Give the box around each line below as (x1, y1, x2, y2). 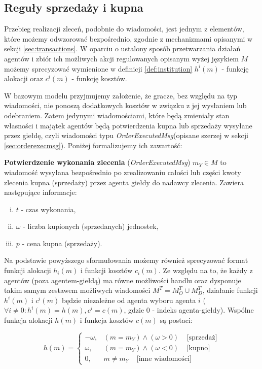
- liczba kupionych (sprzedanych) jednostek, (23, 221, 159, 231)
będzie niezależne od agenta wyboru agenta (61, 294, 196, 305)
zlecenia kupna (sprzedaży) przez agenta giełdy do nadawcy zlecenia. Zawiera (4, 177, 244, 187)
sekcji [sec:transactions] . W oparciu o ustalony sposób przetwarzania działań (4, 43, 241, 54)
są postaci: (160, 315, 193, 325)
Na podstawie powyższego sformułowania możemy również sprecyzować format (4, 255, 248, 265)
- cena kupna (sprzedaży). (22, 238, 102, 248)
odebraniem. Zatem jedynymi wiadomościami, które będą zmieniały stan (4, 110, 230, 120)
